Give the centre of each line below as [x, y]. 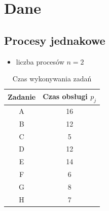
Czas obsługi [65, 96]
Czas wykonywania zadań [52, 79]
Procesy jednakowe [55, 40]
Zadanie [22, 97]
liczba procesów [40, 61]
